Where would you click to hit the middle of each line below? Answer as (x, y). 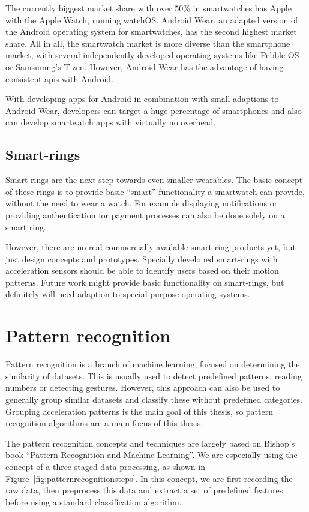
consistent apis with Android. (59, 78)
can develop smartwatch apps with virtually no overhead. (111, 122)
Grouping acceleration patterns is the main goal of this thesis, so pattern (139, 411)
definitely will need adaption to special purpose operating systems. (128, 294)
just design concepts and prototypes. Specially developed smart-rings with (142, 258)
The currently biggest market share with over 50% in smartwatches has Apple (148, 8)
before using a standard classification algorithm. (94, 501)
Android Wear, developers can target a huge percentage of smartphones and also (154, 110)
